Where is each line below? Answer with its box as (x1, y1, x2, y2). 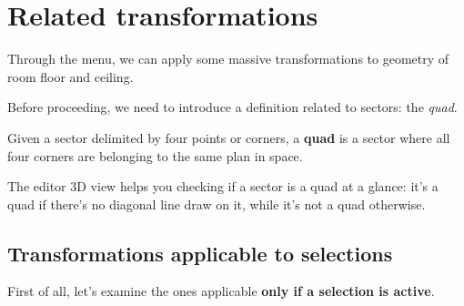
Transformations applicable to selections (7, 239, 393, 267)
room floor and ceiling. (7, 66, 134, 86)
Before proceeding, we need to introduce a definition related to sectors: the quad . (7, 97, 458, 117)
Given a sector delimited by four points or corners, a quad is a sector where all (7, 127, 450, 147)
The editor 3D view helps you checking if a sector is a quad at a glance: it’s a (7, 177, 439, 196)
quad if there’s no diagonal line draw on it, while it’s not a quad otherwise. (7, 194, 426, 213)
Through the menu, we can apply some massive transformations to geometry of (7, 49, 449, 68)
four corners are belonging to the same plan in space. (7, 146, 303, 165)
